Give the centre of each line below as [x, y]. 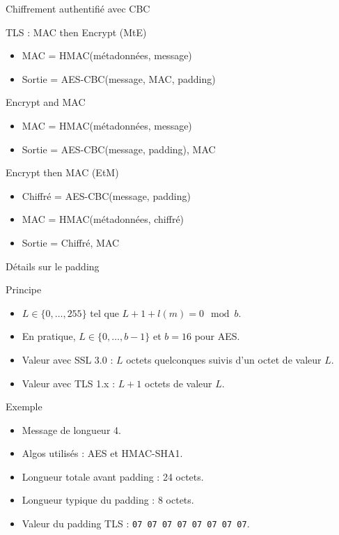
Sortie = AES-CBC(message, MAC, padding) [119, 78]
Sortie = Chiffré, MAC [71, 242]
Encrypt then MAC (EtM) [62, 172]
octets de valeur [179, 383]
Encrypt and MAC [46, 102]
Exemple [24, 406]
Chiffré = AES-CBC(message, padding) [106, 195]
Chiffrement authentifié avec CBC [78, 8]
